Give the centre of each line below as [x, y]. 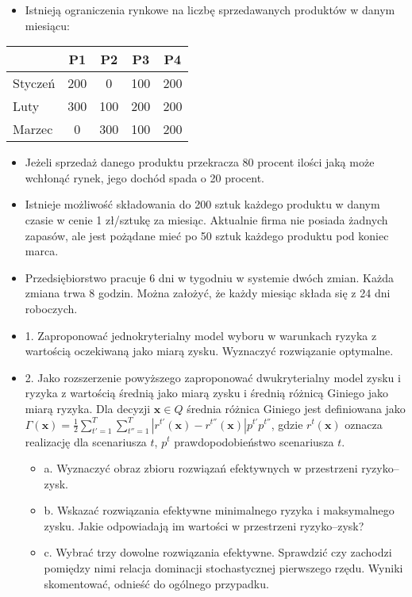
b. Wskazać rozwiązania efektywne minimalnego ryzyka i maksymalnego [219, 510]
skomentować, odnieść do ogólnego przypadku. [156, 583]
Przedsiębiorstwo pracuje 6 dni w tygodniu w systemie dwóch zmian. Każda [209, 277]
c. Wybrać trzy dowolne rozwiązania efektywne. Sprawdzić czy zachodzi [218, 552]
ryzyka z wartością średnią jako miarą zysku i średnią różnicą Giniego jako [206, 393]
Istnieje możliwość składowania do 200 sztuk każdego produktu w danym [202, 204]
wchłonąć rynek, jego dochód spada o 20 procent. [144, 177]
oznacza [364, 424]
